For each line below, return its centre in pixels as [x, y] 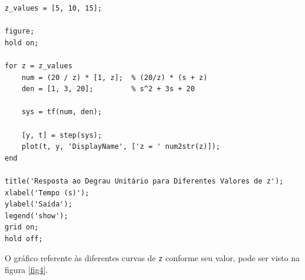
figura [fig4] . [27, 270]
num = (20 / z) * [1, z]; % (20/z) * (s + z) [114, 77]
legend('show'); [37, 216]
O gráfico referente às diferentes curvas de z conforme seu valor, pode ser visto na [152, 258]
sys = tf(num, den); [62, 112]
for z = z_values [39, 66]
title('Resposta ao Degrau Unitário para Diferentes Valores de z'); [144, 181]
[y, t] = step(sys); [62, 135]
